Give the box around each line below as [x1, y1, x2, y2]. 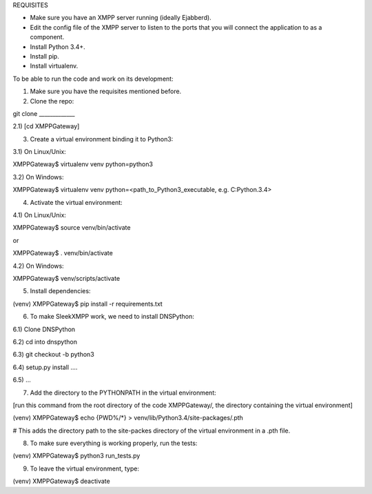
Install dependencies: [30, 287, 91, 295]
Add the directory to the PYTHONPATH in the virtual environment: [30, 388, 216, 397]
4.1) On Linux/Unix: [12, 211, 67, 219]
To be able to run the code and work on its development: [12, 75, 174, 83]
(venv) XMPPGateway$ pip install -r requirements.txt [12, 299, 163, 308]
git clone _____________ [12, 109, 75, 117]
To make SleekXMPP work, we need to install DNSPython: [30, 313, 194, 321]
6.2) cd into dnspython [12, 337, 77, 346]
